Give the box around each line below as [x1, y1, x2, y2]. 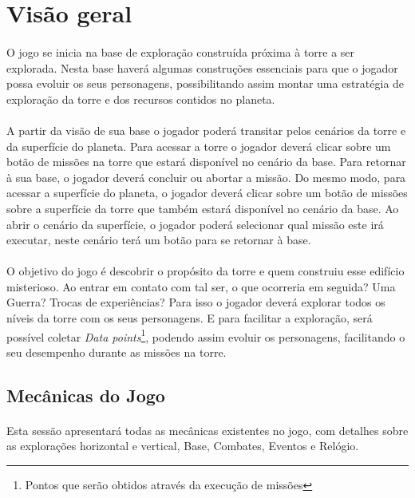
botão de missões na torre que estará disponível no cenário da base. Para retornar [6, 153, 406, 170]
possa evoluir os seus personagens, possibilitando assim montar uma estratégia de [6, 75, 405, 92]
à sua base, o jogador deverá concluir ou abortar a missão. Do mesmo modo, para [6, 168, 406, 185]
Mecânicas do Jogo [6, 382, 165, 407]
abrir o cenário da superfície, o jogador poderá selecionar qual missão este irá [6, 215, 384, 232]
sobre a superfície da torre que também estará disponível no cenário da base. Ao [6, 200, 399, 216]
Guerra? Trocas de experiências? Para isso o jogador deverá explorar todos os [6, 294, 385, 310]
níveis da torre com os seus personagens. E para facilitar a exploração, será [6, 310, 373, 326]
